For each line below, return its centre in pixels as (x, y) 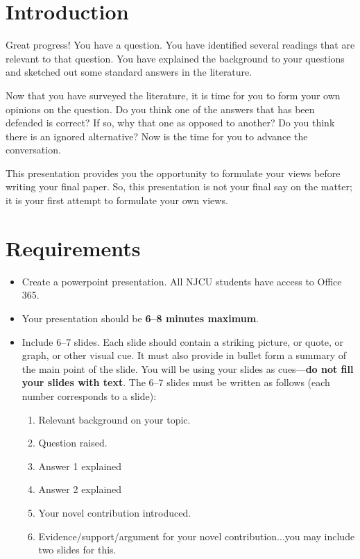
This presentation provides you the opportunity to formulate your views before (173, 173)
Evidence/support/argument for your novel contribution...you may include (197, 536)
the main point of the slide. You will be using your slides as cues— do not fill (188, 368)
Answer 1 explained (80, 466)
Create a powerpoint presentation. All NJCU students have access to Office (182, 281)
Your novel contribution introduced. (115, 512)
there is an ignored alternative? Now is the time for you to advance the (157, 136)
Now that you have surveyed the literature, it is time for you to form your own (173, 95)
